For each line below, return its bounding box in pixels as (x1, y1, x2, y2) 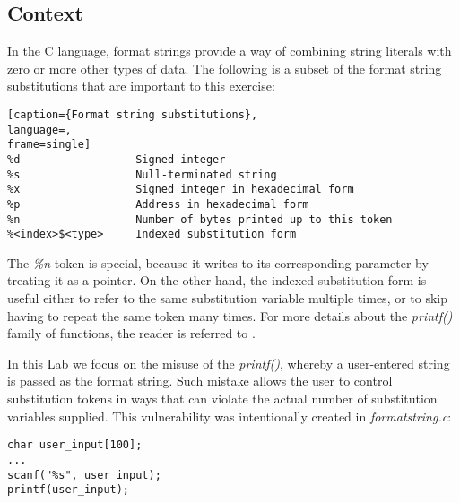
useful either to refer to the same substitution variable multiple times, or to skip (7, 289, 448, 308)
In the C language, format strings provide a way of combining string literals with (7, 41, 452, 60)
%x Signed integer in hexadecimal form (7, 183, 354, 196)
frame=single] (7, 138, 91, 152)
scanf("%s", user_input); (7, 468, 161, 481)
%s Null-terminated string (7, 168, 277, 181)
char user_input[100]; (7, 438, 143, 452)
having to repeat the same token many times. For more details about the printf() (7, 306, 453, 325)
